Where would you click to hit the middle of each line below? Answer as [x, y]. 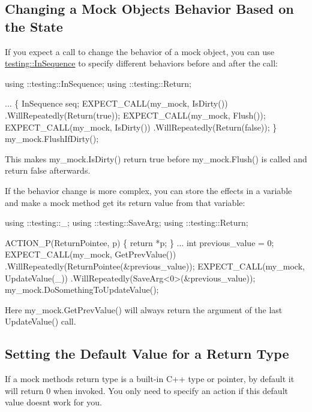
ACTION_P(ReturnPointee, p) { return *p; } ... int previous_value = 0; [139, 242]
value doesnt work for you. [53, 402]
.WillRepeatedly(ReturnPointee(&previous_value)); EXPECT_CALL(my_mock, [155, 266]
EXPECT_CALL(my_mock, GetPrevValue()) [91, 254]
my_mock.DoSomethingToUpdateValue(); [82, 290]
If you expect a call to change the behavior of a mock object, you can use [139, 51]
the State [34, 26]
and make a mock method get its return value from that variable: [125, 202]
